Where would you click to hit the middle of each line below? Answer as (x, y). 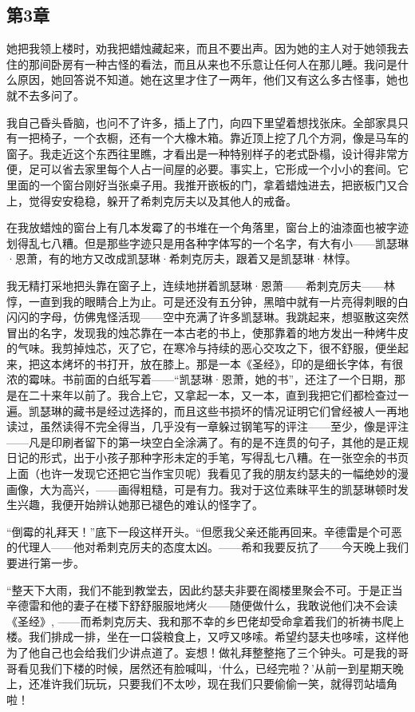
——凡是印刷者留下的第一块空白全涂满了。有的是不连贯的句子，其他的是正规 (207, 442)
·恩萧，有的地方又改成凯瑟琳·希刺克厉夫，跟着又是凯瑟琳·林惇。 (182, 259)
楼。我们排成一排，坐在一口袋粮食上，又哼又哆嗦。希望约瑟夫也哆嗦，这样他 (207, 636)
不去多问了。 (51, 95)
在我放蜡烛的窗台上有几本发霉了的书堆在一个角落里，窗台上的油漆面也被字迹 (207, 227)
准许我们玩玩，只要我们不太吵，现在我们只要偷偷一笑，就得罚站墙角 (218, 684)
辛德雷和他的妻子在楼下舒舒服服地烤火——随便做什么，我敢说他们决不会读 (202, 605)
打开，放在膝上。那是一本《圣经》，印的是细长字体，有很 (255, 363)
